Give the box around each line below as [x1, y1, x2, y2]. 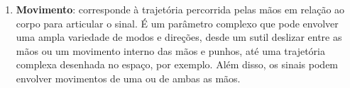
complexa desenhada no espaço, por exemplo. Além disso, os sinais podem [16, 57, 339, 72]
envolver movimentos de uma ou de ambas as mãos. [16, 70, 241, 85]
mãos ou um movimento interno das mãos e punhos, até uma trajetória [16, 43, 325, 58]
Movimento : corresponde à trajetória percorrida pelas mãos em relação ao [16, 2, 345, 16]
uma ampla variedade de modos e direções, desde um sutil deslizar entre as [16, 30, 342, 44]
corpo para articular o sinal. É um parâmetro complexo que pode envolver [16, 15, 339, 30]
